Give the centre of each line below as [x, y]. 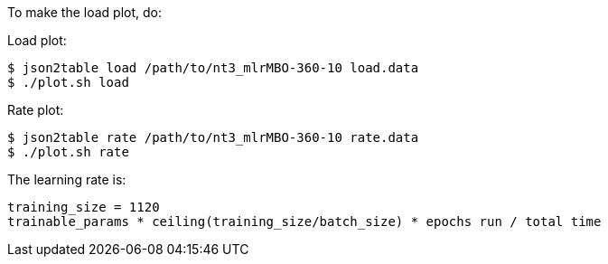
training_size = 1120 [84, 207]
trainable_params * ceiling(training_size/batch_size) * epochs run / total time [304, 222]
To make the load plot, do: [85, 12]
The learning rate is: [67, 179]
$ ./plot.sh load [68, 82]
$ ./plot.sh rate [68, 152]
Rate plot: [36, 110]
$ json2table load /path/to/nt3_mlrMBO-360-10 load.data [213, 68]
